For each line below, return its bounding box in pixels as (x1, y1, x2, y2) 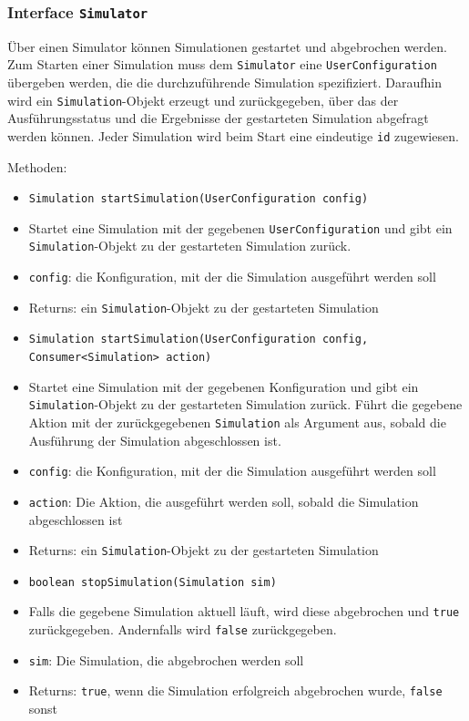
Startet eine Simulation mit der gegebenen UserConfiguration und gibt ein (28, 218, 453, 237)
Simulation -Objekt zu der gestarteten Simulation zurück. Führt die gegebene (28, 395, 463, 414)
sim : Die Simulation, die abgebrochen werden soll (28, 650, 304, 669)
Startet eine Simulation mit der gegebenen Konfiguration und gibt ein (28, 376, 419, 396)
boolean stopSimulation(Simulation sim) (28, 575, 277, 589)
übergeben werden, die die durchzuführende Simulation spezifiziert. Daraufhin (7, 73, 442, 92)
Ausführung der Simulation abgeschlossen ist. (28, 430, 281, 449)
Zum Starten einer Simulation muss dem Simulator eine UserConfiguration (7, 55, 437, 74)
